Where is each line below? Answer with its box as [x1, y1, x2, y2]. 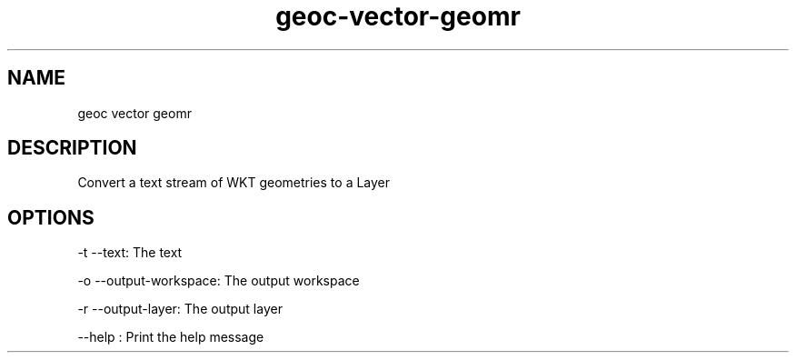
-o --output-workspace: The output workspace [77, 273, 360, 289]
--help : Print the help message [77, 329, 264, 345]
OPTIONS [7, 205, 95, 229]
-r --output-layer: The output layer [77, 301, 283, 317]
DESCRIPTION [7, 136, 137, 160]
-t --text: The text [77, 245, 183, 261]
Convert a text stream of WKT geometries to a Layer [77, 175, 391, 191]
